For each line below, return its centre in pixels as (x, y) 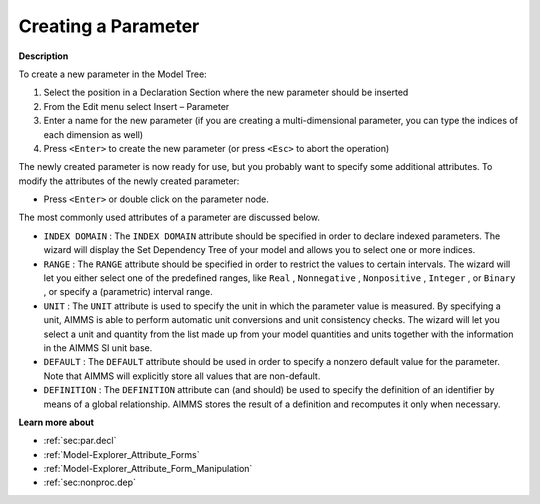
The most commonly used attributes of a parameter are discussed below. (169, 217)
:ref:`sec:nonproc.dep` (90, 482)
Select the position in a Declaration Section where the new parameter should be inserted (226, 92)
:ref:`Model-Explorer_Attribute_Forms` (121, 454)
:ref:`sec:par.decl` (80, 441)
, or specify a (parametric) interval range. (128, 292)
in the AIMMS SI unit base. (98, 347)
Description (43, 56)
